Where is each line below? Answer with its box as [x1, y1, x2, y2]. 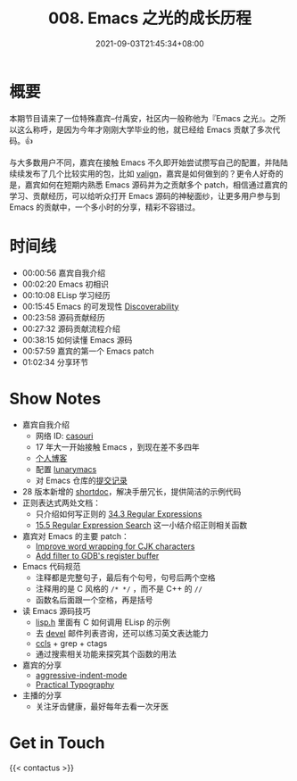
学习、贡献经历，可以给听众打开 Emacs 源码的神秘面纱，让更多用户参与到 [9, 190, 281, 201]
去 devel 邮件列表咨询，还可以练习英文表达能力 [35, 627, 210, 638]
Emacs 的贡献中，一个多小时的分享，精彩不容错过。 [9, 202, 201, 212]
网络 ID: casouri [35, 430, 94, 441]
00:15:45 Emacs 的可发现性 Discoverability [21, 301, 179, 312]
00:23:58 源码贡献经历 [21, 312, 105, 322]
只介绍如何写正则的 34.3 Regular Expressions [35, 508, 202, 519]
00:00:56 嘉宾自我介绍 [21, 267, 106, 278]
